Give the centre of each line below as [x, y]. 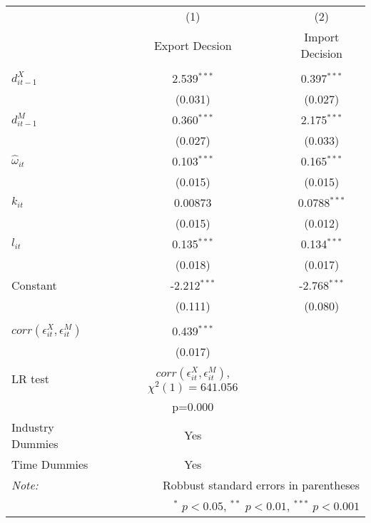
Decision [322, 53]
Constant [34, 285]
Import [322, 37]
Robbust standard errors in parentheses [261, 484]
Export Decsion [193, 45]
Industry [33, 427]
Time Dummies [50, 464]
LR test [30, 379]
